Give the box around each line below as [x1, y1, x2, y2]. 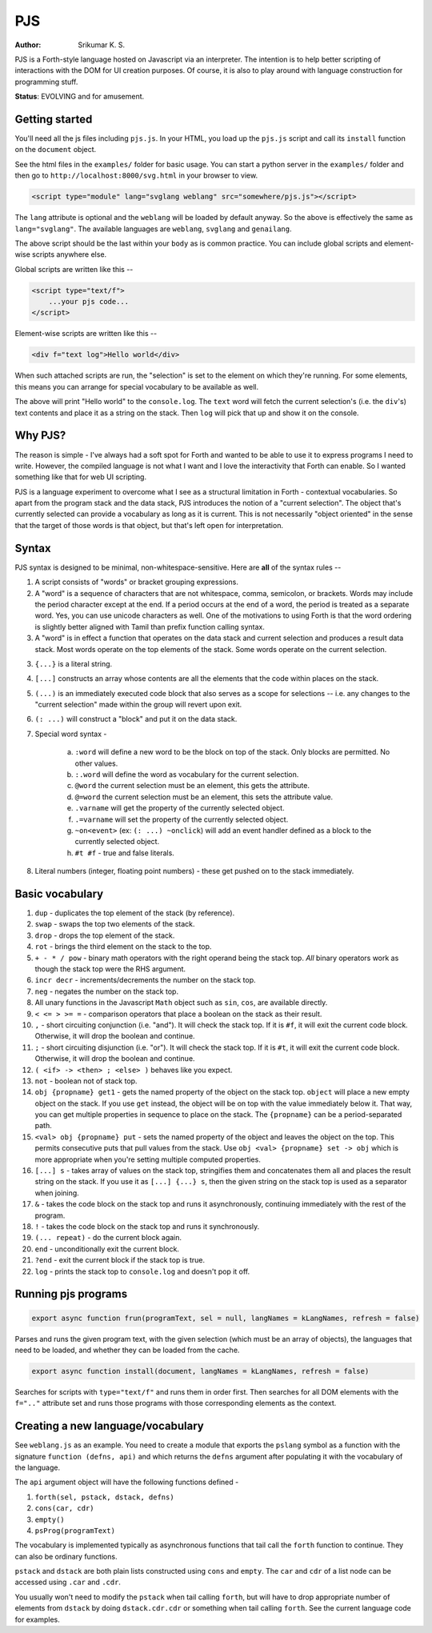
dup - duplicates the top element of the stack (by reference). [34, 908, 235, 918]
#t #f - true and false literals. [74, 848, 175, 858]
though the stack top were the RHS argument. [34, 964, 186, 974]
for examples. [14, 1615, 60, 1624]
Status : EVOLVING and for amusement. [14, 92, 145, 102]
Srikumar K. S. [78, 40, 126, 50]
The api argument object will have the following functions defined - [14, 1477, 239, 1487]
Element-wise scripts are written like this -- [14, 329, 158, 338]
